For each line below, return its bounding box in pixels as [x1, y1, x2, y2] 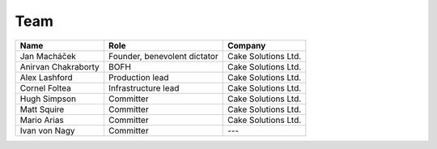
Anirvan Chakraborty [19, 61, 100, 72]
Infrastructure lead [108, 82, 180, 93]
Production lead [108, 71, 169, 83]
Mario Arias [19, 114, 64, 126]
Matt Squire [19, 104, 65, 115]
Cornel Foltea [19, 82, 72, 93]
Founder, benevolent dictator [108, 50, 218, 62]
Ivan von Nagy [19, 125, 76, 136]
